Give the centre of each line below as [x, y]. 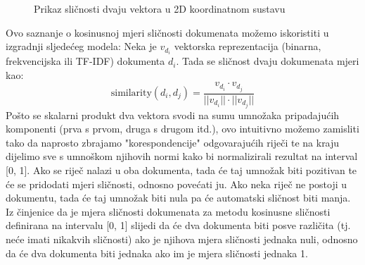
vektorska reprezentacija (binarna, [248, 46]
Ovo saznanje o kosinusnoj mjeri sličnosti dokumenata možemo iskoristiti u [167, 32]
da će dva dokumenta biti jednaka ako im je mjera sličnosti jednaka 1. [157, 253]
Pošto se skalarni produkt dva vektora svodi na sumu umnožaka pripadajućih [173, 115]
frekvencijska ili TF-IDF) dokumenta [85, 61]
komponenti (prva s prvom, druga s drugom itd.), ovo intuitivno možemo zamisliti [182, 129]
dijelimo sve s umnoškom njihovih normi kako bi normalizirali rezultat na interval [182, 156]
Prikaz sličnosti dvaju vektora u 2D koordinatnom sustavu [160, 8]
